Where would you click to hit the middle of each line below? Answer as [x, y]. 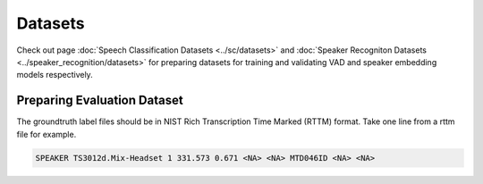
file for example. [47, 134]
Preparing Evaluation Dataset [100, 100]
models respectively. [55, 75]
